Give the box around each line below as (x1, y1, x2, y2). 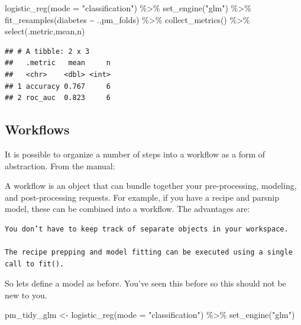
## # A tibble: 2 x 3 (5, 47, 90, 56)
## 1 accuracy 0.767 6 (5, 82, 111, 91)
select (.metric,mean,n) (5, 25, 85, 37)
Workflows (5, 120, 70, 139)
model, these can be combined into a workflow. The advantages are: (5, 202, 250, 215)
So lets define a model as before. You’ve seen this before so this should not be (5, 277, 286, 289)
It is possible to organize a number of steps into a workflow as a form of (5, 147, 266, 160)
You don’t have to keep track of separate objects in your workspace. (5, 224, 289, 233)
